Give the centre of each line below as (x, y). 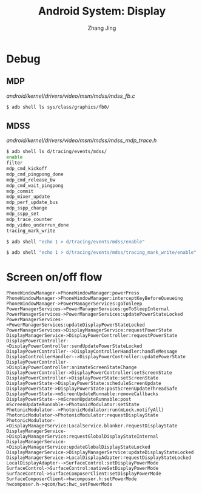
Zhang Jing (102, 28)
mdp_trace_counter (29, 219)
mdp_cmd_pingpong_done (35, 174)
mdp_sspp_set (23, 214)
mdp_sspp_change (27, 208)
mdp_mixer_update (28, 197)
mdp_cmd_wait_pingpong (35, 185)
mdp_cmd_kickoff (27, 169)
